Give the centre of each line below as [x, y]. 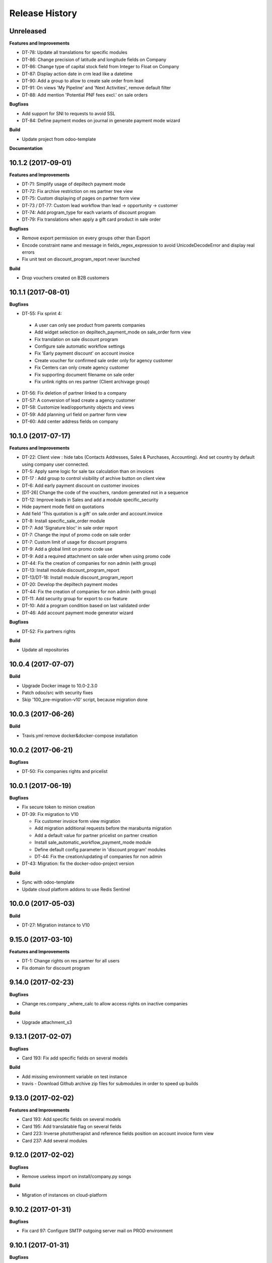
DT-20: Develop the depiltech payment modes [70, 585]
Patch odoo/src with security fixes [57, 693]
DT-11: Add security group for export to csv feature [75, 598]
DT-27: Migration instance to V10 [56, 925]
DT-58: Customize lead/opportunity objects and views [78, 407]
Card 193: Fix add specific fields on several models [75, 1058]
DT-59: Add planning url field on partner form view [74, 414]
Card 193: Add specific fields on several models [71, 1120]
